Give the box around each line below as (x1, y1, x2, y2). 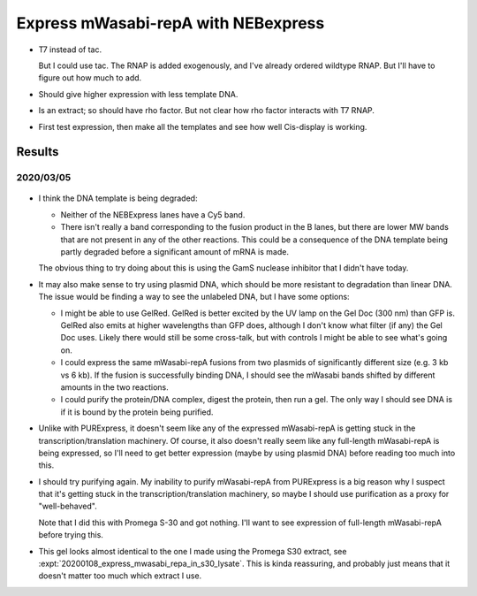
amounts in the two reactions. (60, 381, 169, 393)
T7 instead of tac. (38, 44, 102, 55)
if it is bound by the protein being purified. (60, 407, 214, 417)
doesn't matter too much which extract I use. (38, 570, 202, 581)
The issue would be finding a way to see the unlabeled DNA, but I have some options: (38, 292, 350, 302)
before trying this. (38, 530, 103, 540)
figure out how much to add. (38, 73, 142, 83)
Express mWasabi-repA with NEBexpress (16, 13, 325, 33)
